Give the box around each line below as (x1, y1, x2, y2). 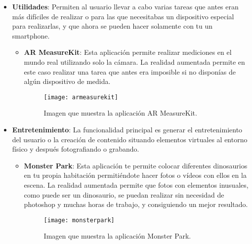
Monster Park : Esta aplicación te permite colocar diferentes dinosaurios (24, 160, 248, 170)
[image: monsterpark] (43, 216, 115, 224)
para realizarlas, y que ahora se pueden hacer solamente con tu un (12, 21, 213, 31)
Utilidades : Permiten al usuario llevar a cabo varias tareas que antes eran (12, 1, 239, 11)
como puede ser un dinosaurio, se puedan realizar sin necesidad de (24, 189, 224, 200)
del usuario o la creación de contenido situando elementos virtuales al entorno (12, 134, 248, 144)
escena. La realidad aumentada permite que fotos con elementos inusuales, (24, 179, 249, 190)
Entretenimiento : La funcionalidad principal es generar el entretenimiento (12, 124, 243, 134)
